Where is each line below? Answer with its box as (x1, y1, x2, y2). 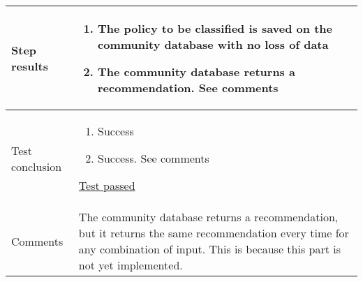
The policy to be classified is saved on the (98, 20, 332, 36)
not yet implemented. (78, 257, 183, 273)
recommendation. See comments (98, 80, 279, 96)
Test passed (78, 177, 135, 193)
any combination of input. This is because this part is (78, 241, 341, 257)
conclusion (11, 158, 62, 175)
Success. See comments (98, 150, 209, 166)
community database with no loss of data (98, 36, 329, 52)
